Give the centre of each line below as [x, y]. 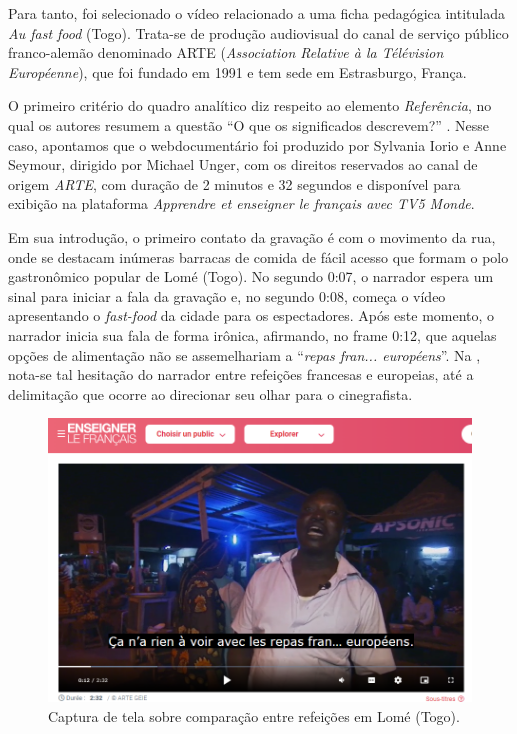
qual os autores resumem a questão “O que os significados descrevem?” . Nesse [249, 124]
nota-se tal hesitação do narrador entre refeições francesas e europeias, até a [241, 374]
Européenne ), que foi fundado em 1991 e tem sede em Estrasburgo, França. [237, 71]
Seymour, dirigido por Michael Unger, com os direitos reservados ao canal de [243, 164]
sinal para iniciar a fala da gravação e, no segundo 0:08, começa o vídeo [227, 295]
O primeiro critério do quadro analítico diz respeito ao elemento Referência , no [250, 105]
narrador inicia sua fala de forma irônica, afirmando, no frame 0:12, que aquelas [252, 334]
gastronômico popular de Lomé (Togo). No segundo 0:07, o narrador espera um [251, 276]
